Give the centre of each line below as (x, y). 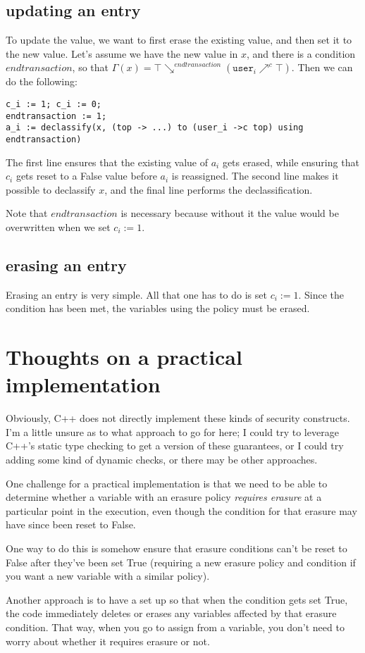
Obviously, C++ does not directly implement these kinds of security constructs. (178, 418)
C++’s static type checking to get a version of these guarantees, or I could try (175, 446)
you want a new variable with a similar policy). (108, 576)
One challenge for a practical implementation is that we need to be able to (167, 483)
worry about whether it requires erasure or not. (108, 641)
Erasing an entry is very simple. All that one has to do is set (136, 294)
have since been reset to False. (71, 524)
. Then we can (322, 67)
